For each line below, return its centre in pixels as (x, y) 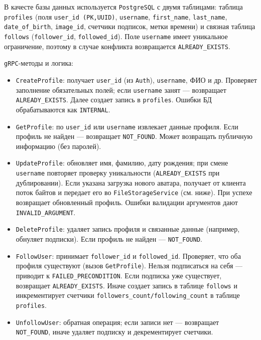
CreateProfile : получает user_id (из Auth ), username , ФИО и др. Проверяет (136, 79)
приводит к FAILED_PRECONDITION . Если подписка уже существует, (119, 275)
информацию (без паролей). (58, 146)
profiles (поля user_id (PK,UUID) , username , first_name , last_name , (116, 16)
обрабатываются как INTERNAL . (63, 109)
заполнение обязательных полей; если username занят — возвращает (121, 90)
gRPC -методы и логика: (39, 63)
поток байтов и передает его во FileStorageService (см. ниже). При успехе (134, 192)
